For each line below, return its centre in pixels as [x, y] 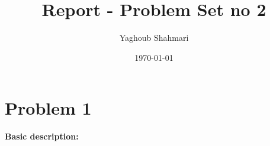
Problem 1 [48, 108]
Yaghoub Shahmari [154, 38]
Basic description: [42, 136]
